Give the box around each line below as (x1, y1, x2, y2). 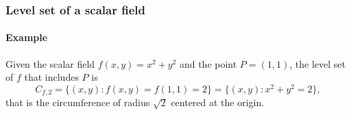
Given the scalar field (5, 56, 95, 71)
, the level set (289, 56, 346, 71)
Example (5, 30, 48, 44)
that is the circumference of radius (5, 95, 150, 110)
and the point (179, 56, 237, 71)
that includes (24, 70, 79, 84)
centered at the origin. (171, 95, 265, 110)
